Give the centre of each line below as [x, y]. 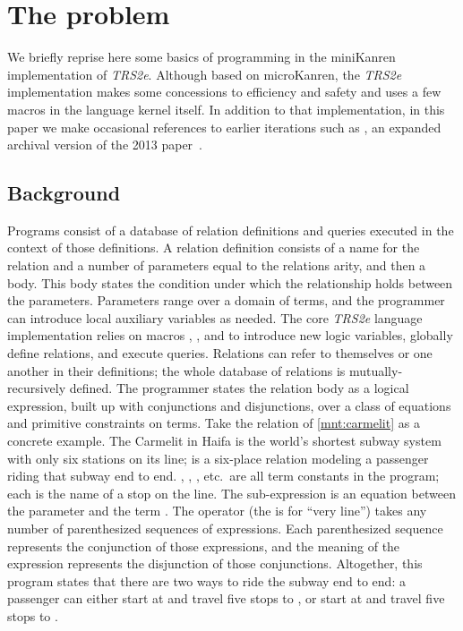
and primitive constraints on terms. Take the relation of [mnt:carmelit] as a [214, 423]
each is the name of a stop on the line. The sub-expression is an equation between [231, 493]
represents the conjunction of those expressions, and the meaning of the [204, 546]
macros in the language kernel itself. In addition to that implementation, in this [226, 109]
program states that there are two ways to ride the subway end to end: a [206, 580]
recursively [37, 388]
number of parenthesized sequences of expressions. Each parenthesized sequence [225, 528]
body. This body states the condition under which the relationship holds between [230, 282]
